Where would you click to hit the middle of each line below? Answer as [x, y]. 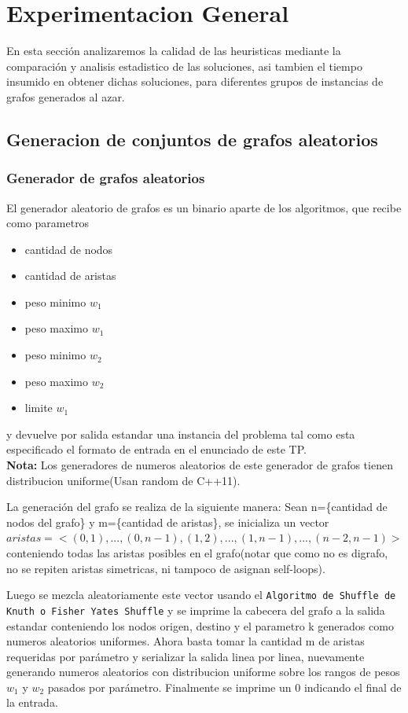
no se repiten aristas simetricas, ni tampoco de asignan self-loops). [166, 568]
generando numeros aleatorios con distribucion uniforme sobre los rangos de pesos [203, 672]
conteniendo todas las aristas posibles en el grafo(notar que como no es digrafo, [197, 553]
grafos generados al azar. [66, 96]
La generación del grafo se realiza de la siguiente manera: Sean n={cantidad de [197, 507]
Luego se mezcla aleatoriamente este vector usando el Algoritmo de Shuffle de [201, 595]
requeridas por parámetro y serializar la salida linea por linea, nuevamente [186, 656]
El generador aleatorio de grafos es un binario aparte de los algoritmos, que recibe [204, 207]
